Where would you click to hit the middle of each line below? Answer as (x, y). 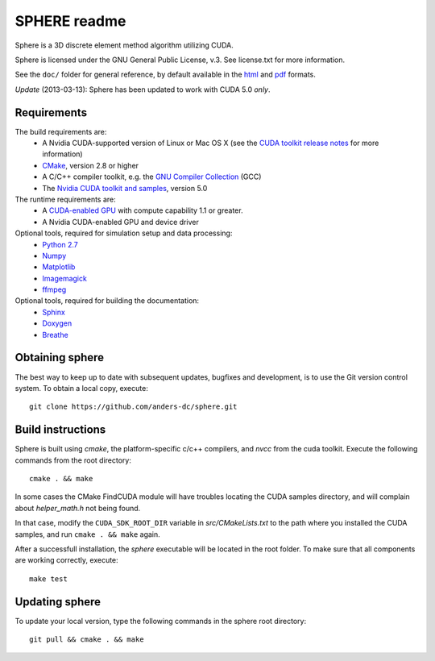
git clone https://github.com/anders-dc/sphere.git (133, 407)
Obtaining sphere (60, 358)
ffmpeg (54, 289)
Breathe (55, 335)
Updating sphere (58, 602)
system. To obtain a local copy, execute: (81, 388)
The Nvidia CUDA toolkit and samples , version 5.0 (125, 188)
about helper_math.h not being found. (78, 508)
